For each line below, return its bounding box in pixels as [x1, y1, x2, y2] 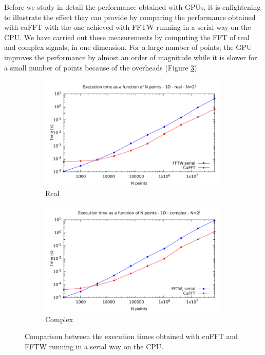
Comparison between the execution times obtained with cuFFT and [25, 331, 238, 342]
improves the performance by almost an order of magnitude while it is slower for [4, 51, 257, 62]
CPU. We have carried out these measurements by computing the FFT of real [4, 31, 250, 42]
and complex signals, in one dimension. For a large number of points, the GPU [4, 42, 252, 52]
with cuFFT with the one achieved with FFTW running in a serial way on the [4, 22, 251, 32]
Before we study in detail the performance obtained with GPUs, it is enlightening [4, 2, 261, 12]
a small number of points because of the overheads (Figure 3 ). [4, 62, 199, 73]
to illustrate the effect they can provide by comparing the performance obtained [4, 11, 256, 22]
